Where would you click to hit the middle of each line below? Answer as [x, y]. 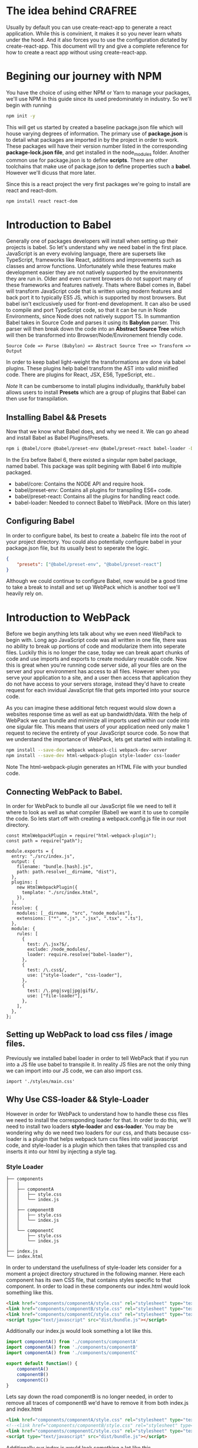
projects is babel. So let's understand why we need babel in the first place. [97, 247]
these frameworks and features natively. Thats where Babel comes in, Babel [98, 285]
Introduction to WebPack [68, 617]
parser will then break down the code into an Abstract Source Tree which [96, 329]
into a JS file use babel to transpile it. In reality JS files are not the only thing [98, 1064]
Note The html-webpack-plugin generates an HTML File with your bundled [97, 767]
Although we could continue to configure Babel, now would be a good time [97, 581]
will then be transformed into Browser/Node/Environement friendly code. [95, 335]
